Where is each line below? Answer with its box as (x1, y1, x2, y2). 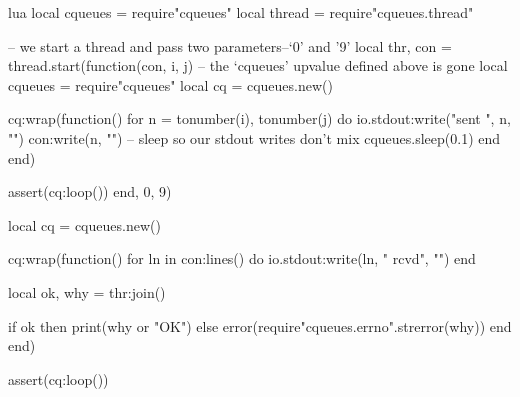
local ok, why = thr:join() (8, 281, 166, 302)
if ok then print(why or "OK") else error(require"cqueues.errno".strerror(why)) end (8, 315, 512, 336)
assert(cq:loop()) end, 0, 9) (8, 181, 172, 202)
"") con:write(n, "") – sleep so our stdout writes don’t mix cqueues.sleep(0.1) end (8, 127, 501, 148)
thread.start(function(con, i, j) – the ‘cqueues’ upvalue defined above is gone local (8, 55, 508, 76)
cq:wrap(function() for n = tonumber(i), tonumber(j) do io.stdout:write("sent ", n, (8, 108, 511, 129)
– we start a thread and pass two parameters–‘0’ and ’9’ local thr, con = (8, 35, 452, 56)
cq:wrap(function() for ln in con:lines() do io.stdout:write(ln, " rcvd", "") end (8, 248, 476, 269)
